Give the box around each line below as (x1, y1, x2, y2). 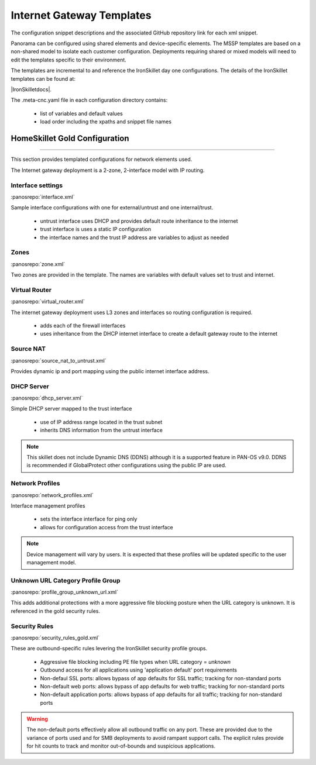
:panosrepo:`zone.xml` (11, 260, 66, 267)
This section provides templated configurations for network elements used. (11, 156, 193, 163)
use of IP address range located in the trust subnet (40, 418, 163, 425)
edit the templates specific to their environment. (11, 56, 127, 63)
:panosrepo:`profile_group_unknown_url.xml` (11, 588, 118, 596)
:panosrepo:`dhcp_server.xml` (11, 395, 83, 402)
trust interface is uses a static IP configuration (40, 226, 152, 233)
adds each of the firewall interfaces (40, 322, 126, 329)
